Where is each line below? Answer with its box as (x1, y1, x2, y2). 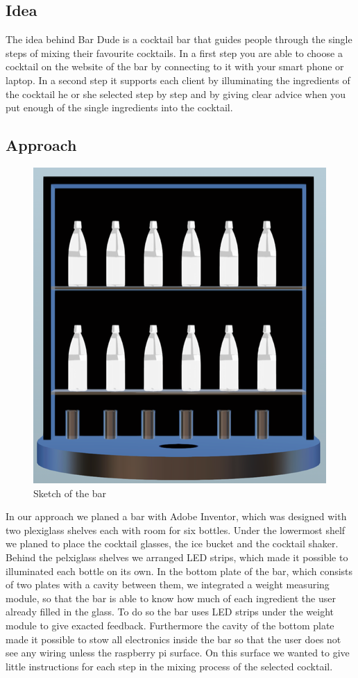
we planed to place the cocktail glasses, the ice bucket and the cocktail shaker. (6, 536, 339, 551)
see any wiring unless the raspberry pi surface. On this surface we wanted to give (6, 645, 350, 660)
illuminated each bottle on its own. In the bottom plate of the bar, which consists (6, 563, 353, 578)
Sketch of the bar (33, 485, 107, 500)
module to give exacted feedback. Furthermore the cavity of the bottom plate (6, 618, 334, 632)
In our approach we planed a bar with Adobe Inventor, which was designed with (6, 509, 347, 524)
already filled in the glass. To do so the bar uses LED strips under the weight (6, 604, 334, 619)
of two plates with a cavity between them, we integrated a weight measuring (6, 577, 330, 592)
